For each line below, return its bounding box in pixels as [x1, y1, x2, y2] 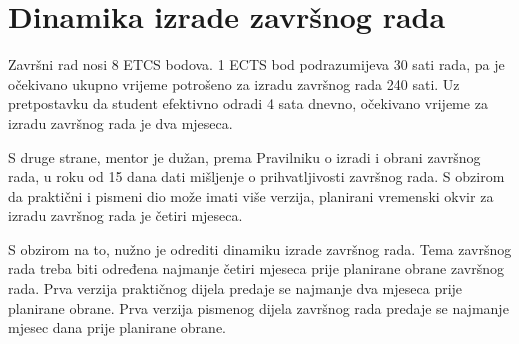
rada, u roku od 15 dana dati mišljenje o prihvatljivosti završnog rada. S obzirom [8, 166, 505, 187]
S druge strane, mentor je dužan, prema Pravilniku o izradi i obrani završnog [8, 146, 481, 167]
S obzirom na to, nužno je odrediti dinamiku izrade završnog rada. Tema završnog [8, 238, 512, 259]
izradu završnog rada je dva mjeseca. [8, 112, 233, 133]
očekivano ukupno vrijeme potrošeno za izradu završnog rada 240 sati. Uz [8, 73, 460, 94]
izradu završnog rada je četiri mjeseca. [8, 205, 243, 226]
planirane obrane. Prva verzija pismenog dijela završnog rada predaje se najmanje [8, 297, 509, 318]
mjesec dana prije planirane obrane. [8, 317, 226, 338]
